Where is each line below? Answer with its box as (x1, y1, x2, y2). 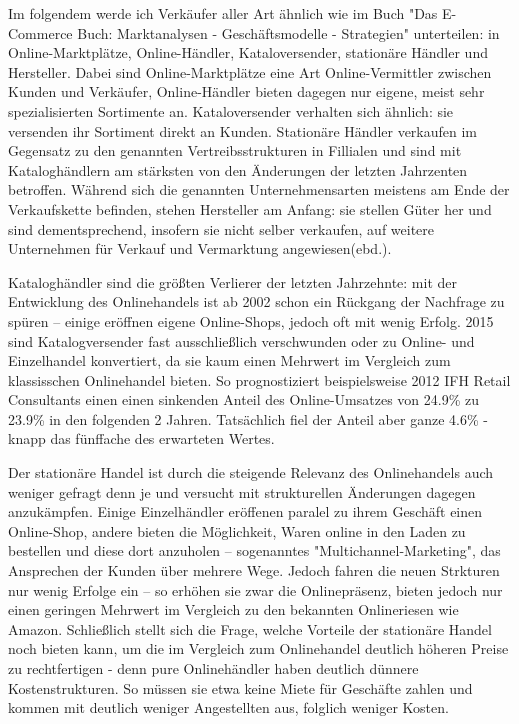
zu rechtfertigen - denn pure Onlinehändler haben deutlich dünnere (8, 658, 419, 678)
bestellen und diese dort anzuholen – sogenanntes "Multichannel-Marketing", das (8, 540, 501, 561)
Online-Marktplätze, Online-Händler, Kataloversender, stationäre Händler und (8, 42, 488, 63)
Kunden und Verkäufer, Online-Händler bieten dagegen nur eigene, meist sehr (8, 81, 485, 102)
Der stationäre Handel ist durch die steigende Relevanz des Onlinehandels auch (8, 462, 494, 483)
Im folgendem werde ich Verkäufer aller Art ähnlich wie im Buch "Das (8, 3, 438, 23)
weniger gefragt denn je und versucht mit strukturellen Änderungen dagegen (8, 481, 476, 502)
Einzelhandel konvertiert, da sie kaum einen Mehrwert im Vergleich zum (8, 350, 451, 371)
